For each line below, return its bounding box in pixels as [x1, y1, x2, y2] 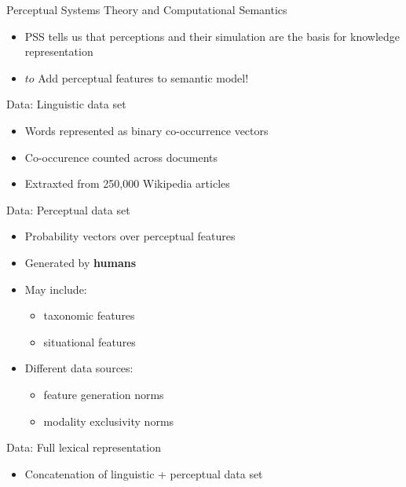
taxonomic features [43, 307, 135, 324]
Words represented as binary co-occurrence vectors [24, 122, 269, 138]
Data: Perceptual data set [6, 201, 130, 218]
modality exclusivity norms [43, 412, 174, 429]
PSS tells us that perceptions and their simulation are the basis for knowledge [24, 27, 401, 44]
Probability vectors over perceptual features [24, 228, 236, 244]
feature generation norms [43, 386, 164, 402]
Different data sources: [24, 360, 134, 376]
